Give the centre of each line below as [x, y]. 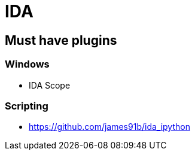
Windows [27, 64]
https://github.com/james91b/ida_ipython [109, 127]
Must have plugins [61, 40]
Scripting [27, 106]
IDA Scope [50, 85]
